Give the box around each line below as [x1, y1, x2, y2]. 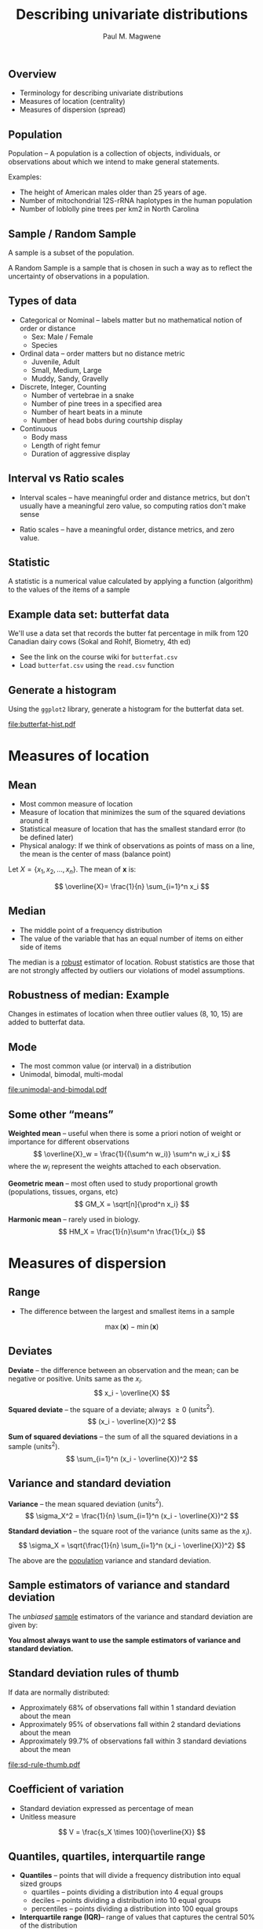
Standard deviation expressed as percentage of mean [19, 1803, 194, 1813]
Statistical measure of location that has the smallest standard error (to [19, 824, 246, 834]
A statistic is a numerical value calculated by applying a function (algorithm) [8, 577, 254, 586]
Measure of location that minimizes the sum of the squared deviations [19, 808, 246, 817]
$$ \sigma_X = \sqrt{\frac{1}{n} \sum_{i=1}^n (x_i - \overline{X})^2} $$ [18, 1540, 246, 1551]
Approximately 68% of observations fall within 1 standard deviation [19, 1702, 236, 1712]
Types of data [8, 294, 77, 308]
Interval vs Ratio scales [8, 472, 125, 485]
